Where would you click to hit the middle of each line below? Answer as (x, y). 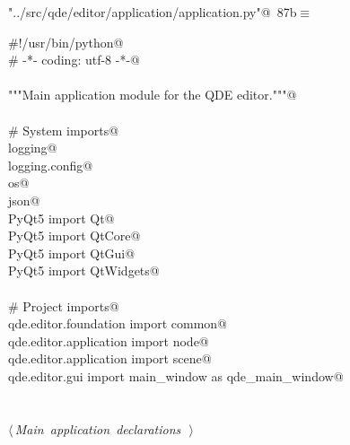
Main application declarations (98, 428)
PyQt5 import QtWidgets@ (84, 270)
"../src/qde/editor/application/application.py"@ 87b (153, 12)
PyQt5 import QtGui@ (72, 253)
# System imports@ (64, 130)
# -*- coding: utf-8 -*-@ (74, 60)
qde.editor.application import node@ (109, 340)
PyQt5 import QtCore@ (74, 236)
